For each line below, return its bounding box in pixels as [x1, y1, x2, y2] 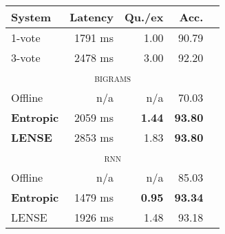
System [11, 9, 52, 25]
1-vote [11, 30, 41, 45]
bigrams [94, 70, 131, 85]
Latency [69, 9, 114, 25]
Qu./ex [124, 9, 164, 25]
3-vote [11, 50, 41, 65]
